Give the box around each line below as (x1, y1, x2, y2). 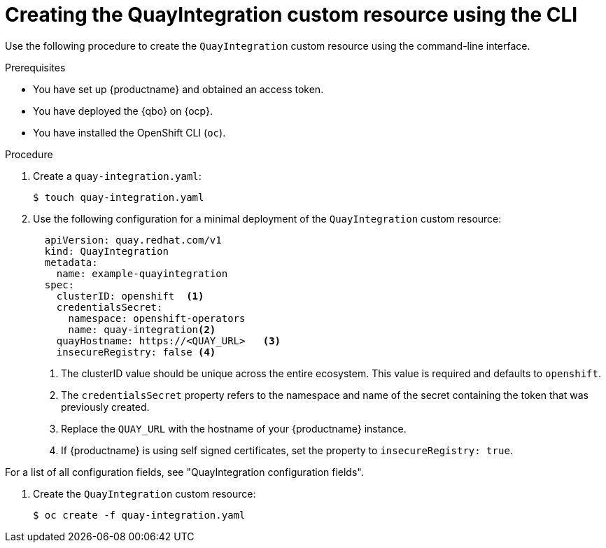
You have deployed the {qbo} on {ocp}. (33, 104, 213, 117)
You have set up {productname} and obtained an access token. (33, 83, 324, 95)
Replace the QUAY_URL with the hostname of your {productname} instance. (61, 422, 407, 435)
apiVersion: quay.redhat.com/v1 (44, 234, 222, 246)
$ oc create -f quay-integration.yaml (33, 509, 246, 521)
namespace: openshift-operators (68, 312, 246, 324)
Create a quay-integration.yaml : (33, 169, 202, 182)
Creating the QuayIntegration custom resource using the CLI (5, 3, 578, 27)
